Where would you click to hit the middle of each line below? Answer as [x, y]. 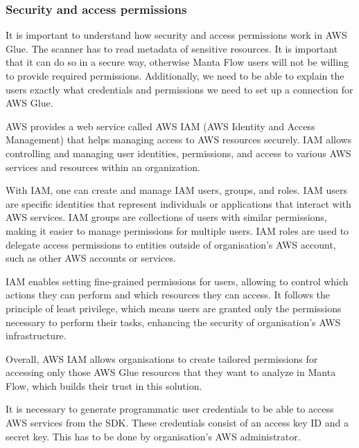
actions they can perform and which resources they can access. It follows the [168, 295]
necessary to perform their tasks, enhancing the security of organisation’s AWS [173, 322]
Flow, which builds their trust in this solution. [104, 385]
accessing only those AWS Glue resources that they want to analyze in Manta [171, 372]
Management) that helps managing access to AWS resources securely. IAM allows [179, 140]
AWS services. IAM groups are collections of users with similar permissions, [166, 217]
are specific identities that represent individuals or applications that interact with [178, 203]
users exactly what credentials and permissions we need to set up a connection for [179, 89]
